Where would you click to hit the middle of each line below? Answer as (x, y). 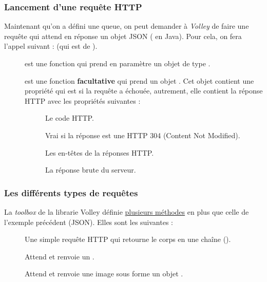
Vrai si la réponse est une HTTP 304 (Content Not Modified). (143, 135)
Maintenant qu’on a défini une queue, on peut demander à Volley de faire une (127, 26)
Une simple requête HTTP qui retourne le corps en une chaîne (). (128, 239)
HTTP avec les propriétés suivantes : (83, 100)
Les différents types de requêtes (71, 192)
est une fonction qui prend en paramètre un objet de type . (118, 63)
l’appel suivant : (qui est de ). (51, 46)
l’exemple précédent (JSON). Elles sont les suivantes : (89, 222)
